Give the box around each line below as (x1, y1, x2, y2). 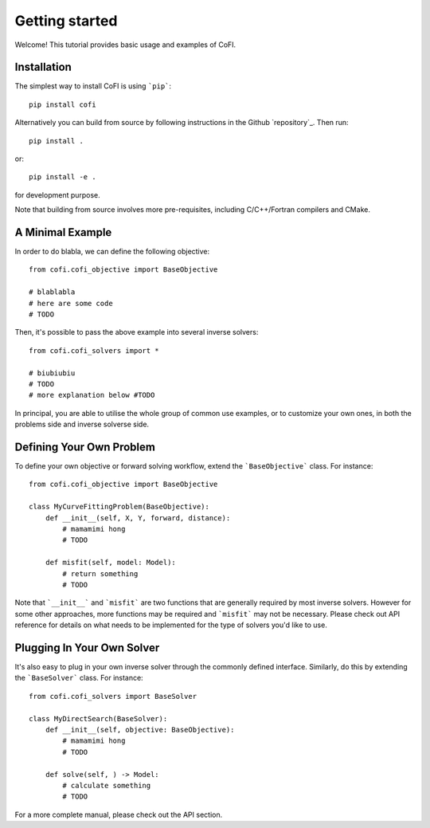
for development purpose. (14, 190, 101, 199)
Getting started (14, 12, 118, 29)
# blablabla (29, 288, 76, 296)
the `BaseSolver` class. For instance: (14, 673, 143, 683)
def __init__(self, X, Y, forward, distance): (45, 513, 231, 522)
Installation (14, 61, 72, 74)
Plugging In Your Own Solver (14, 641, 160, 654)
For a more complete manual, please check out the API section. (14, 810, 223, 819)
